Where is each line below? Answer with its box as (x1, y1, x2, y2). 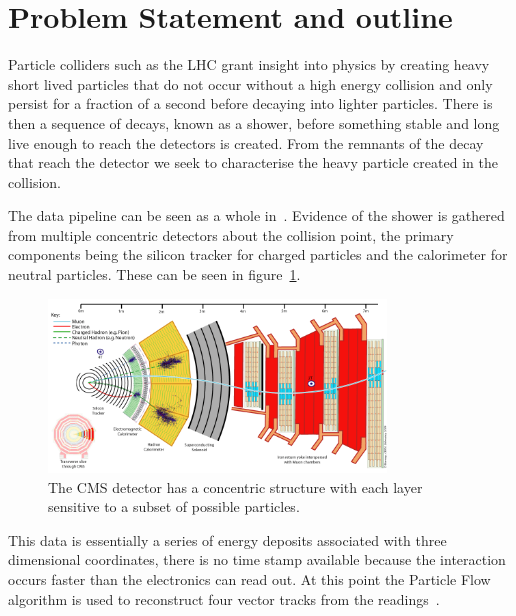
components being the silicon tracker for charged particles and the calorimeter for (8, 244, 508, 265)
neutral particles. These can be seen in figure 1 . (8, 264, 301, 285)
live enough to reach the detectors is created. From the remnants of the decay (8, 132, 484, 153)
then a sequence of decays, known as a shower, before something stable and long (8, 112, 500, 133)
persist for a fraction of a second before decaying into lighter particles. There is (8, 93, 493, 114)
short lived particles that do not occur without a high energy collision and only (8, 73, 493, 94)
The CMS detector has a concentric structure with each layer (48, 476, 423, 497)
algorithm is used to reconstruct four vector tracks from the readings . (8, 588, 440, 609)
